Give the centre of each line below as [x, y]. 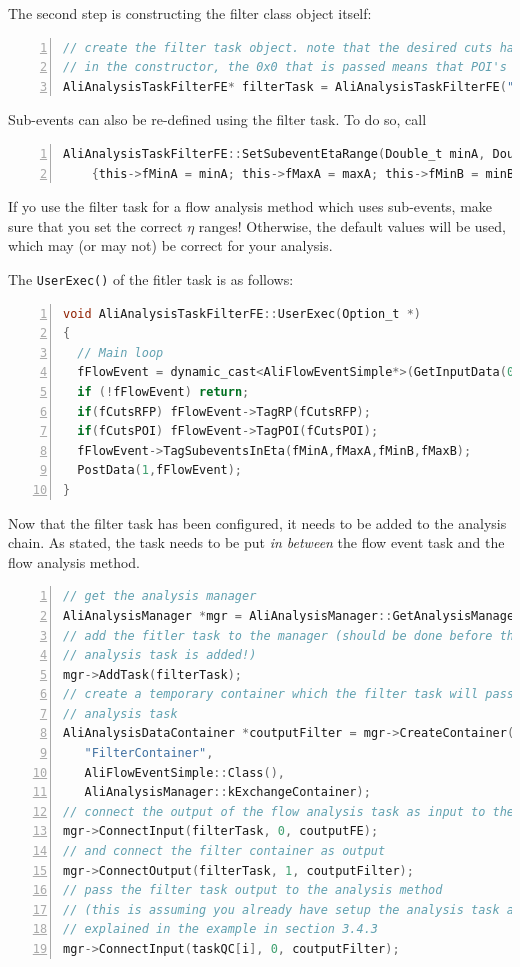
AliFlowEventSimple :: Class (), [184, 772]
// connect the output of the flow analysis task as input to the [289, 811]
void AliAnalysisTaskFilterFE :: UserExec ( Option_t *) [242, 313]
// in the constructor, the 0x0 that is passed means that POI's [285, 67]
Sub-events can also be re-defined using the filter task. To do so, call [217, 119]
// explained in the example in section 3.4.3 [220, 929]
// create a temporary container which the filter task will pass [289, 694]
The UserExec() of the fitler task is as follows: [151, 278]
